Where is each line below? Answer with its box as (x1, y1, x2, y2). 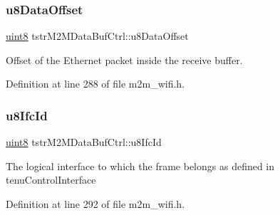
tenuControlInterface (6, 172, 96, 187)
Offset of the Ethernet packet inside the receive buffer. (6, 52, 243, 67)
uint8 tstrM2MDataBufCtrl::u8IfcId (6, 135, 162, 150)
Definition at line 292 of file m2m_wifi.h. (6, 196, 185, 211)
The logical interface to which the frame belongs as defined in (6, 158, 275, 173)
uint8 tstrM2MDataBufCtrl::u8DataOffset (6, 28, 189, 43)
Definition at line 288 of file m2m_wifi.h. (6, 76, 185, 91)
